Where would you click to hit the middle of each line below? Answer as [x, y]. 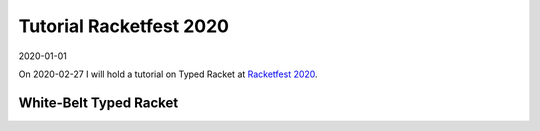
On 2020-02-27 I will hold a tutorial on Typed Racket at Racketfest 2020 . [168, 74]
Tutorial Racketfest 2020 [124, 26]
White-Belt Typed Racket [98, 102]
